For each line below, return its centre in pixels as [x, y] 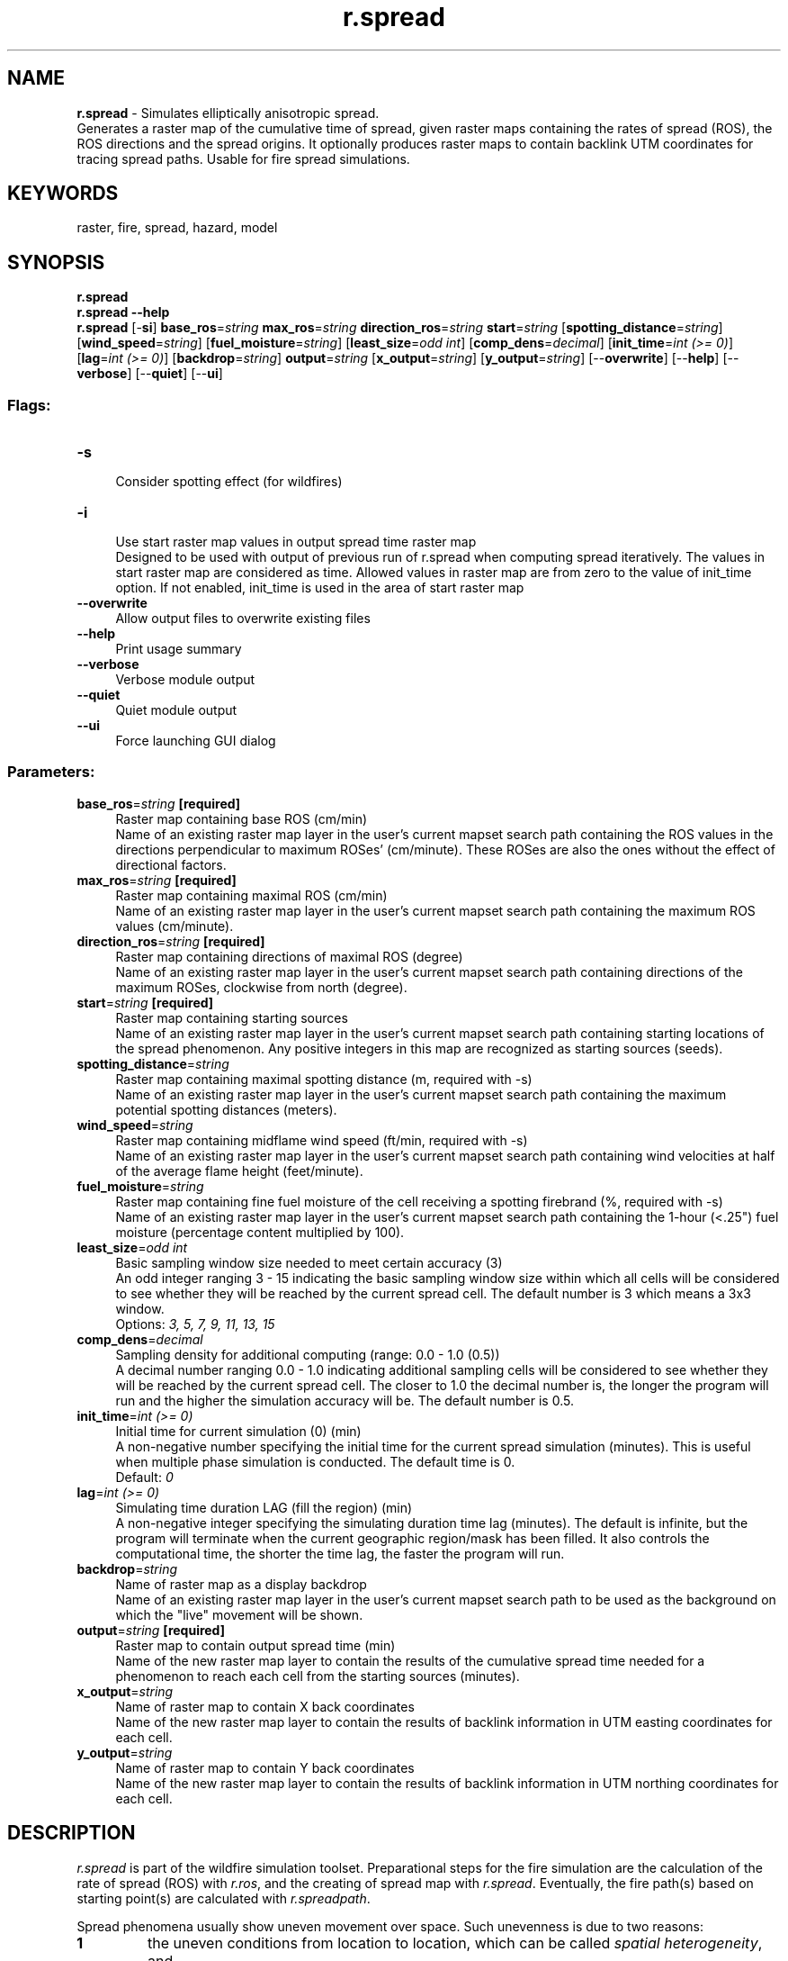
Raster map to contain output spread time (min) [255, 1645]
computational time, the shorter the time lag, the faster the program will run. [340, 1553]
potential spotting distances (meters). [226, 1109]
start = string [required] [145, 1002]
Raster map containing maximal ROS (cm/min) [251, 895]
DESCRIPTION [72, 1833]
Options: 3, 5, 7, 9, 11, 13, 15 [195, 1324]
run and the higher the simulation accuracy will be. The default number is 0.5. [345, 1400]
